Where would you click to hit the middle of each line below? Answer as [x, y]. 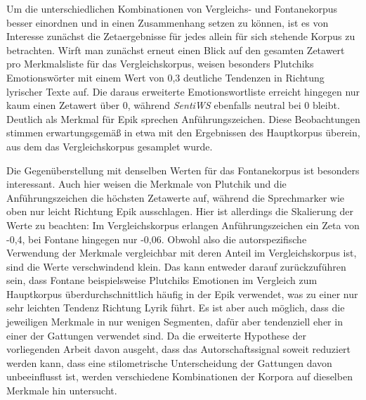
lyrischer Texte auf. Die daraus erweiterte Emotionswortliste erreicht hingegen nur [183, 91]
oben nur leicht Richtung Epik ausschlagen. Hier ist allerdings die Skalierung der [180, 211]
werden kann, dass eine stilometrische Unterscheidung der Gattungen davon [169, 362]
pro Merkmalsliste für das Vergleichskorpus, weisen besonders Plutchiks [160, 64]
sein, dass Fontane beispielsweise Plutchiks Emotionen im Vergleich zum [162, 280]
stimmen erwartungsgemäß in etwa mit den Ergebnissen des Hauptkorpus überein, [183, 133]
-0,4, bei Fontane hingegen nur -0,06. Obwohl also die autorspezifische [157, 239]
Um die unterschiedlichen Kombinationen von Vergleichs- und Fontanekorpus [172, 8]
